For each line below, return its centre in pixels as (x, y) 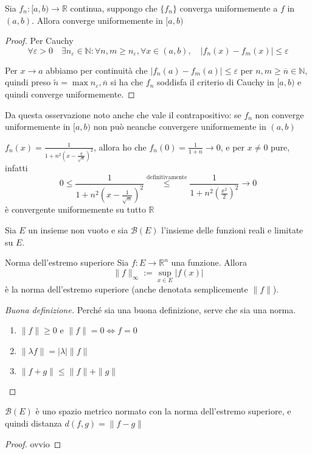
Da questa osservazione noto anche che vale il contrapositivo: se (123, 114)
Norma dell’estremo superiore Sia (67, 262)
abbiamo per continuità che (97, 70)
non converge (279, 114)
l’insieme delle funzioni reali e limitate (232, 229)
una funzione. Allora (209, 262)
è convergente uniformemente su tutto (75, 209)
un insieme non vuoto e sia (78, 229)
